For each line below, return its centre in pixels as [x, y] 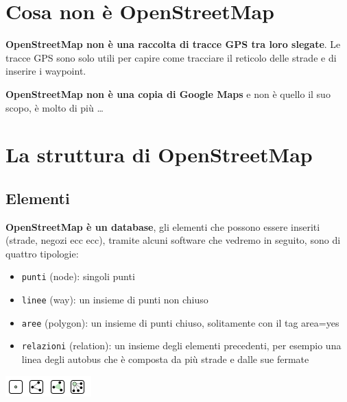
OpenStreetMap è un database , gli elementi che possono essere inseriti [163, 226]
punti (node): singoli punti [78, 276]
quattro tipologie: [42, 253]
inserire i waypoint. [46, 71]
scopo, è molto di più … [55, 107]
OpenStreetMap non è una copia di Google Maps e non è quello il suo [168, 93]
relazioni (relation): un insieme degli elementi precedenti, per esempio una [181, 346]
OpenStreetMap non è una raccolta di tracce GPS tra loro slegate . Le [173, 44]
